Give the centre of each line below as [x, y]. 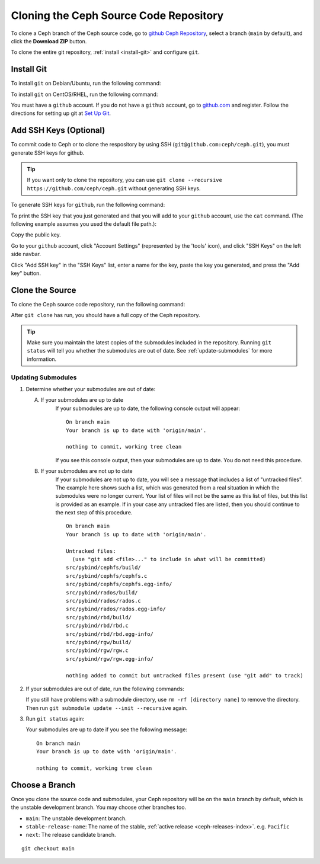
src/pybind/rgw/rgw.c [97, 651]
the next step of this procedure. [94, 513]
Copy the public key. [36, 235]
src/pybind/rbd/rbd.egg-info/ [110, 634]
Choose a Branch [43, 785]
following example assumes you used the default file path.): [84, 224]
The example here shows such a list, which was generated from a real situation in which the [167, 487]
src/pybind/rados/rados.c [104, 601]
